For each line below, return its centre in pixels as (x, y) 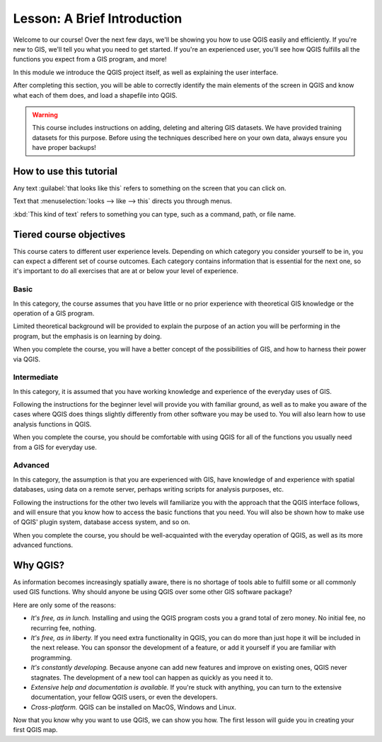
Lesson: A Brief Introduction (98, 18)
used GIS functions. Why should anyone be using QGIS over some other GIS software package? (153, 592)
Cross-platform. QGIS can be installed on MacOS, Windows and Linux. (134, 707)
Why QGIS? (39, 565)
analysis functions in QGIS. (52, 424)
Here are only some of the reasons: (64, 605)
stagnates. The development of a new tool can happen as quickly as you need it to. (152, 677)
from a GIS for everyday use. (55, 447)
